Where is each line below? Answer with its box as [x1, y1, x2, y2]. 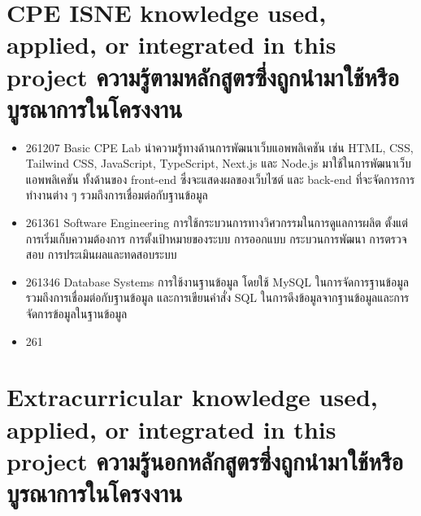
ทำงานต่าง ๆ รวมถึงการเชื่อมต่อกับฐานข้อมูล [25, 186, 208, 203]
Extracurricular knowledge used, [7, 380, 378, 413]
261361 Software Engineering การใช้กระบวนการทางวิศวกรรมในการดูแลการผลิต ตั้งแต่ [25, 214, 408, 231]
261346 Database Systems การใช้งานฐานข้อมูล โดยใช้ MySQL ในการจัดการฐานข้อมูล [25, 273, 409, 290]
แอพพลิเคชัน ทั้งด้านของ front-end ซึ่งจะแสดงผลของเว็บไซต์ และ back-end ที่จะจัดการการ [25, 170, 415, 187]
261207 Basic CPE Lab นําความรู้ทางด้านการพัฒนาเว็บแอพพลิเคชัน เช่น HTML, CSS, [25, 138, 414, 155]
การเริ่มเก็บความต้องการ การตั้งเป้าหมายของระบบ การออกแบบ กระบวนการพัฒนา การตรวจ [25, 230, 407, 247]
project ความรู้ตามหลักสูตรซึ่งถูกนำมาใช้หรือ [7, 59, 399, 93]
